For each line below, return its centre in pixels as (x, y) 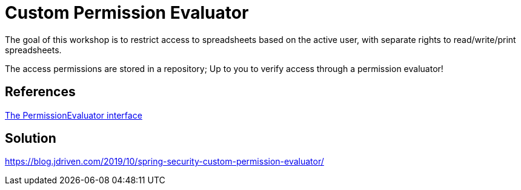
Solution (31, 139)
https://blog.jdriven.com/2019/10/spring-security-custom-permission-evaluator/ (164, 162)
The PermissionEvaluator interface (74, 115)
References (40, 92)
